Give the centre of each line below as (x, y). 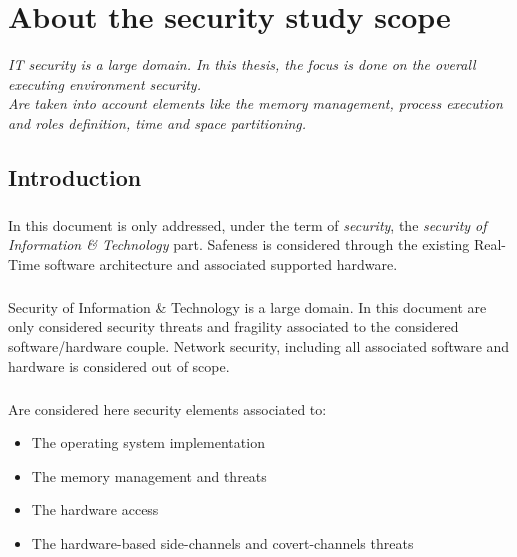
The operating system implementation (148, 442)
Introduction (75, 176)
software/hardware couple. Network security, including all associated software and (259, 346)
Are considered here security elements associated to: (167, 408)
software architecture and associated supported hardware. (221, 263)
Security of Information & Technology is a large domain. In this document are (247, 306)
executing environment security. (104, 83)
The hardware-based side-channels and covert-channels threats (222, 542)
